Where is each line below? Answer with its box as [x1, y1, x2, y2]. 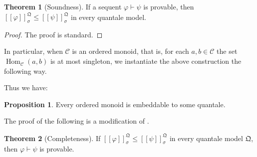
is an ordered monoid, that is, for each [72, 46, 189, 56]
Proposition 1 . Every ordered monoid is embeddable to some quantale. [4, 99, 226, 109]
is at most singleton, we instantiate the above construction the [50, 56, 242, 66]
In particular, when [4, 46, 63, 56]
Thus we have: [4, 82, 48, 93]
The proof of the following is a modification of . [4, 116, 149, 126]
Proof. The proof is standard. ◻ [4, 29, 103, 39]
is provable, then [143, 1, 194, 11]
